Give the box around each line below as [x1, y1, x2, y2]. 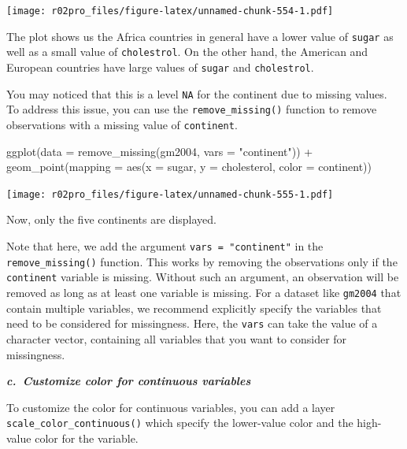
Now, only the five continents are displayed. [6, 211, 216, 228]
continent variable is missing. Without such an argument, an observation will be [6, 269, 399, 285]
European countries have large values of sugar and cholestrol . [6, 58, 314, 75]
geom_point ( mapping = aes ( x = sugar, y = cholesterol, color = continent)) [6, 158, 372, 175]
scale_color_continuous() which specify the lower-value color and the [6, 414, 353, 431]
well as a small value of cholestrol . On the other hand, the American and [6, 43, 368, 60]
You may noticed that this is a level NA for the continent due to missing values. [6, 85, 387, 102]
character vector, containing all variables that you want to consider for [6, 330, 347, 347]
